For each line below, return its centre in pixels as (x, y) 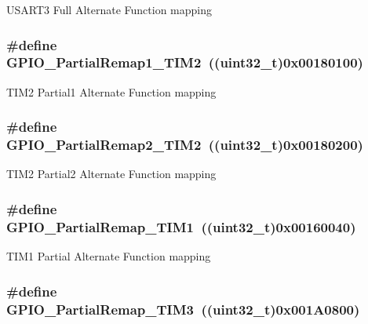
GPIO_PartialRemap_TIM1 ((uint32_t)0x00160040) (181, 226)
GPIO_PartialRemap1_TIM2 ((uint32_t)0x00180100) (185, 62)
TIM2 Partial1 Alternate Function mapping (111, 91)
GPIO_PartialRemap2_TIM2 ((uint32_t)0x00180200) (185, 145)
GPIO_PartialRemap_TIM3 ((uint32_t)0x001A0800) (183, 309)
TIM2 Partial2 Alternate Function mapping (111, 174)
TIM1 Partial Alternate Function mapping (109, 256)
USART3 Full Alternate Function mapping (109, 9)
